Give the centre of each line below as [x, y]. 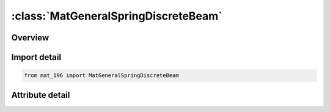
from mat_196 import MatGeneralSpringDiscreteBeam [102, 76]
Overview [30, 38]
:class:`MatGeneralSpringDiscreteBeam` [117, 16]
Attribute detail [41, 95]
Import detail [36, 57]
